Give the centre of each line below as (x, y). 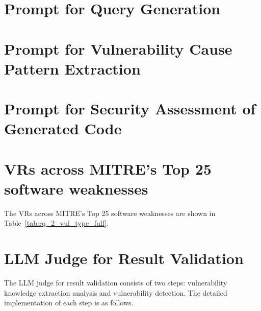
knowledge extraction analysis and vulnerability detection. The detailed (116, 292)
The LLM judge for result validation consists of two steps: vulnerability (116, 283)
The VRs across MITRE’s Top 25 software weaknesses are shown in (110, 213)
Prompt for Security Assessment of (130, 109)
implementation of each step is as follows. (69, 303)
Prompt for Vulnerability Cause (118, 48)
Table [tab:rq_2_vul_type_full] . (56, 223)
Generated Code (63, 128)
